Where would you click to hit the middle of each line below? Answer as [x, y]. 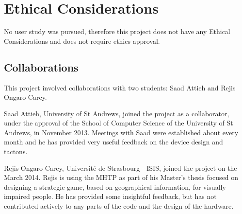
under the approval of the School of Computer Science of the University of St [119, 123]
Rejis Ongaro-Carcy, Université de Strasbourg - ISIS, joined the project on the [121, 168]
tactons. [16, 152]
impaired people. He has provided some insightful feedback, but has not [110, 196]
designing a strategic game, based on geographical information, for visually [115, 187]
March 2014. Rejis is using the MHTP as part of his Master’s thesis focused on [121, 177]
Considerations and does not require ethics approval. [82, 41]
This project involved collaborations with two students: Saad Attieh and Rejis [120, 87]
